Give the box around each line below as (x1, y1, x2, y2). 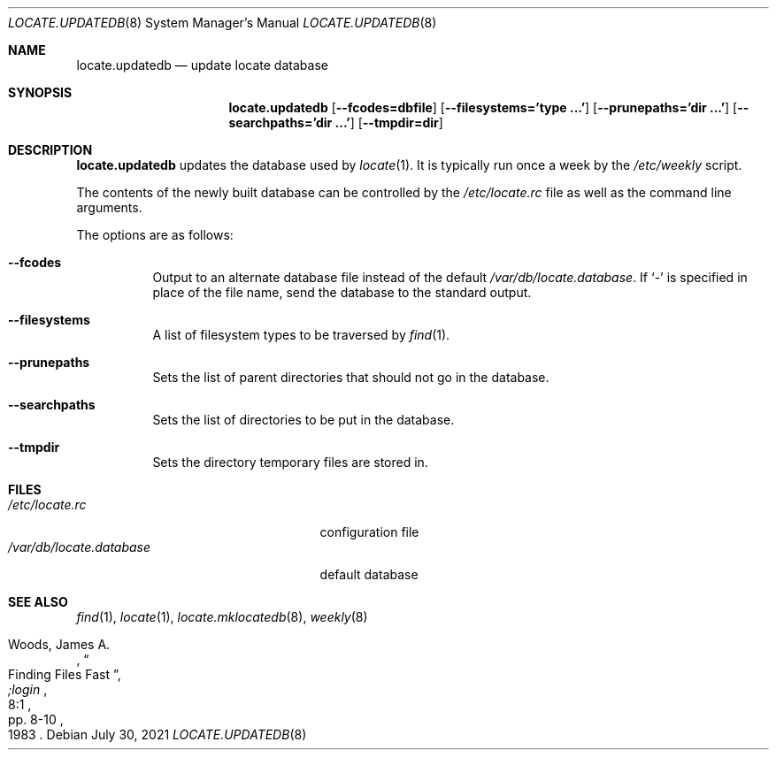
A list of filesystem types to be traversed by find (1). (152, 327, 450, 342)
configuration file (319, 524, 419, 539)
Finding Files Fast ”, (8, 667, 121, 682)
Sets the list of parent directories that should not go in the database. (152, 370, 549, 385)
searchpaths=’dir (228, 115, 333, 130)
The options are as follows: (76, 227, 234, 242)
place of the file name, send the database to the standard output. (152, 285, 532, 300)
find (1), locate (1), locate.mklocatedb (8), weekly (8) (76, 609, 368, 624)
